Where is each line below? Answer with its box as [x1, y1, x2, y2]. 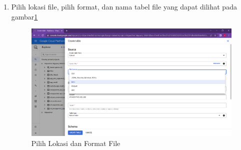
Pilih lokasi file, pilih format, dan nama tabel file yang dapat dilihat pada [11, 1, 237, 11]
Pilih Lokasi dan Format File [31, 137, 120, 148]
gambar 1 [11, 11, 38, 21]
